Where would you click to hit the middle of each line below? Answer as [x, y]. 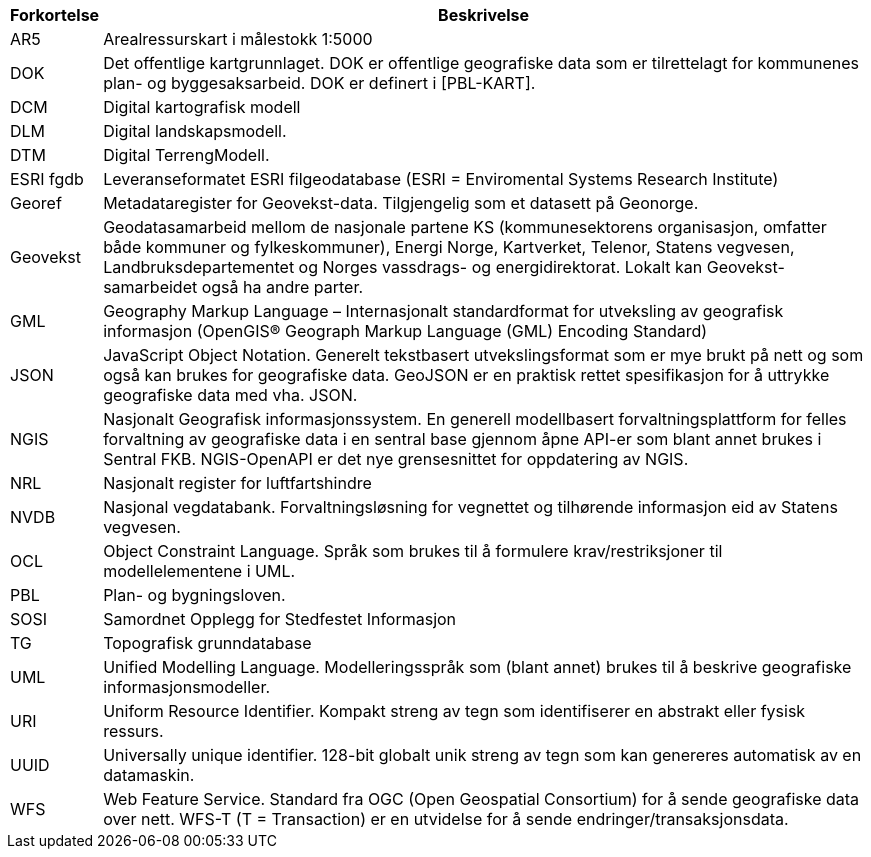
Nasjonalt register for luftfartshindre [237, 483]
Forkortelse [55, 15]
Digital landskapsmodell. [195, 131]
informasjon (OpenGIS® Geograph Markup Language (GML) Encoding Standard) [405, 331]
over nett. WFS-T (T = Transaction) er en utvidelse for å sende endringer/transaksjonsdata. [446, 819]
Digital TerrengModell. [186, 155]
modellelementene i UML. [199, 571]
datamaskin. [149, 775]
